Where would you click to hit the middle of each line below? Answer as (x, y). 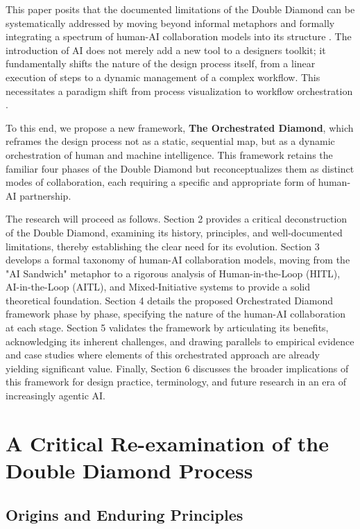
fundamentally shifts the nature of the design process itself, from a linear (161, 63)
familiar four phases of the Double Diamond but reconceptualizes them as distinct (180, 168)
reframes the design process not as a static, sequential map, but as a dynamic (170, 141)
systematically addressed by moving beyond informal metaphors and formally (170, 23)
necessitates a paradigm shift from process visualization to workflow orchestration (179, 90)
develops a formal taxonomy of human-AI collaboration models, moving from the (178, 260)
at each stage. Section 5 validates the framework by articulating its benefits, (167, 328)
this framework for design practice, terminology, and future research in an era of (176, 382)
